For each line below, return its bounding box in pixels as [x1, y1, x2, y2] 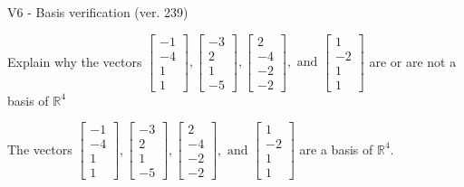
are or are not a [369, 51, 457, 70]
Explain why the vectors [7, 51, 142, 70]
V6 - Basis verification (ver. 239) [7, 3, 188, 21]
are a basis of [299, 139, 373, 158]
